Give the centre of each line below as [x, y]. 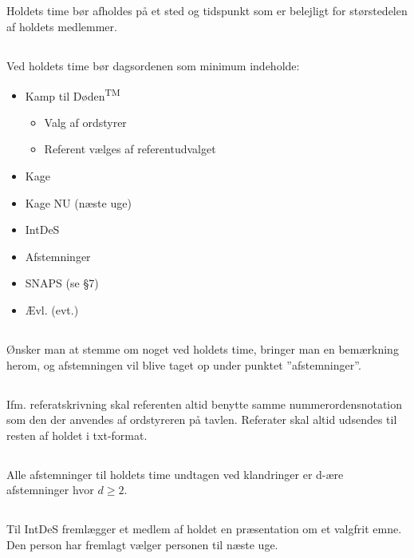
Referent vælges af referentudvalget [130, 149]
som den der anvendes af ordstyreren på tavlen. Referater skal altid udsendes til [202, 419]
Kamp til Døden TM [73, 94]
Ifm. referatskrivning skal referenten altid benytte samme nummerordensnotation [205, 404]
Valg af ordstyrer [85, 122]
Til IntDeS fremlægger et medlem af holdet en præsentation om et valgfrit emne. [204, 529]
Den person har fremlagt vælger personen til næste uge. [142, 544]
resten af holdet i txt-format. [77, 435]
